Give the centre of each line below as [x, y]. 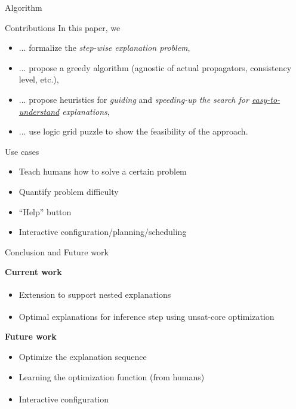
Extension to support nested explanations [95, 294]
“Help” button [45, 211]
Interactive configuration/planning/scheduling [103, 232]
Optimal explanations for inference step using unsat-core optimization [147, 316]
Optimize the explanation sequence [83, 356]
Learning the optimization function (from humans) [112, 376]
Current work [33, 272]
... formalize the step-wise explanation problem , [104, 48]
